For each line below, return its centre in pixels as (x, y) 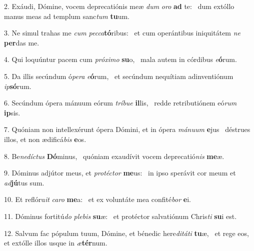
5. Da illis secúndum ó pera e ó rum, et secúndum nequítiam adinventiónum (119, 76)
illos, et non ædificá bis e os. (45, 139)
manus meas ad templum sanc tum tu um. (67, 16)
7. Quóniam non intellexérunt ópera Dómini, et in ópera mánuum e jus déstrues (127, 129)
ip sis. (12, 112)
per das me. (22, 42)
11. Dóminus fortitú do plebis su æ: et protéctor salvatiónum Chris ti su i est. (120, 216)
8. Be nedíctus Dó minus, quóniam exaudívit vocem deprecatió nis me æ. (114, 156)
